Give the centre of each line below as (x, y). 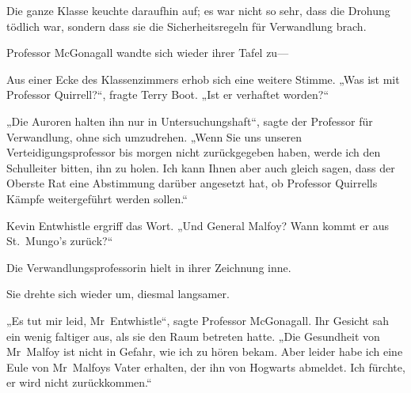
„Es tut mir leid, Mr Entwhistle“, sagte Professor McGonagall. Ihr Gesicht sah (198, 320)
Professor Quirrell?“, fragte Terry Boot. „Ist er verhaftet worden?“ (168, 94)
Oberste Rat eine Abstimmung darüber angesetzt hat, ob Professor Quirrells (192, 183)
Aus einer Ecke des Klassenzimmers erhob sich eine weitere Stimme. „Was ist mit (203, 79)
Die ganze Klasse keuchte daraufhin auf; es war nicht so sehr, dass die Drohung (198, 10)
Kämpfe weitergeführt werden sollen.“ (97, 198)
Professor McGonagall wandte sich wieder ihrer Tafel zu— (148, 53)
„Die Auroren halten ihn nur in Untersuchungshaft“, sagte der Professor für (190, 121)
